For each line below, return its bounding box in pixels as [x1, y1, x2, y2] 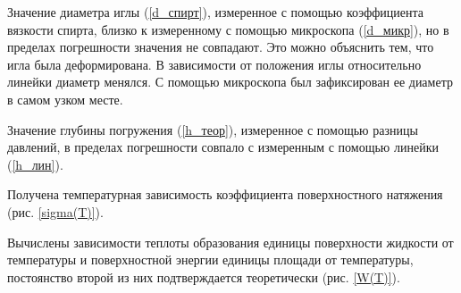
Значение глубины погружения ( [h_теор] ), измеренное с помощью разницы [7, 120, 418, 138]
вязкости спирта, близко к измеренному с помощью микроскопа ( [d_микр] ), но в [7, 20, 449, 38]
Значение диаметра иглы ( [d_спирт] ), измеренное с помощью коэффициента [7, 3, 423, 21]
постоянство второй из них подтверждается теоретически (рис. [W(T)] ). [7, 267, 400, 286]
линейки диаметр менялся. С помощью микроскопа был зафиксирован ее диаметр [7, 72, 453, 91]
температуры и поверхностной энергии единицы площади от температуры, [7, 250, 414, 269]
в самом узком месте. [7, 89, 123, 108]
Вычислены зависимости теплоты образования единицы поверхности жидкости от [7, 232, 454, 251]
